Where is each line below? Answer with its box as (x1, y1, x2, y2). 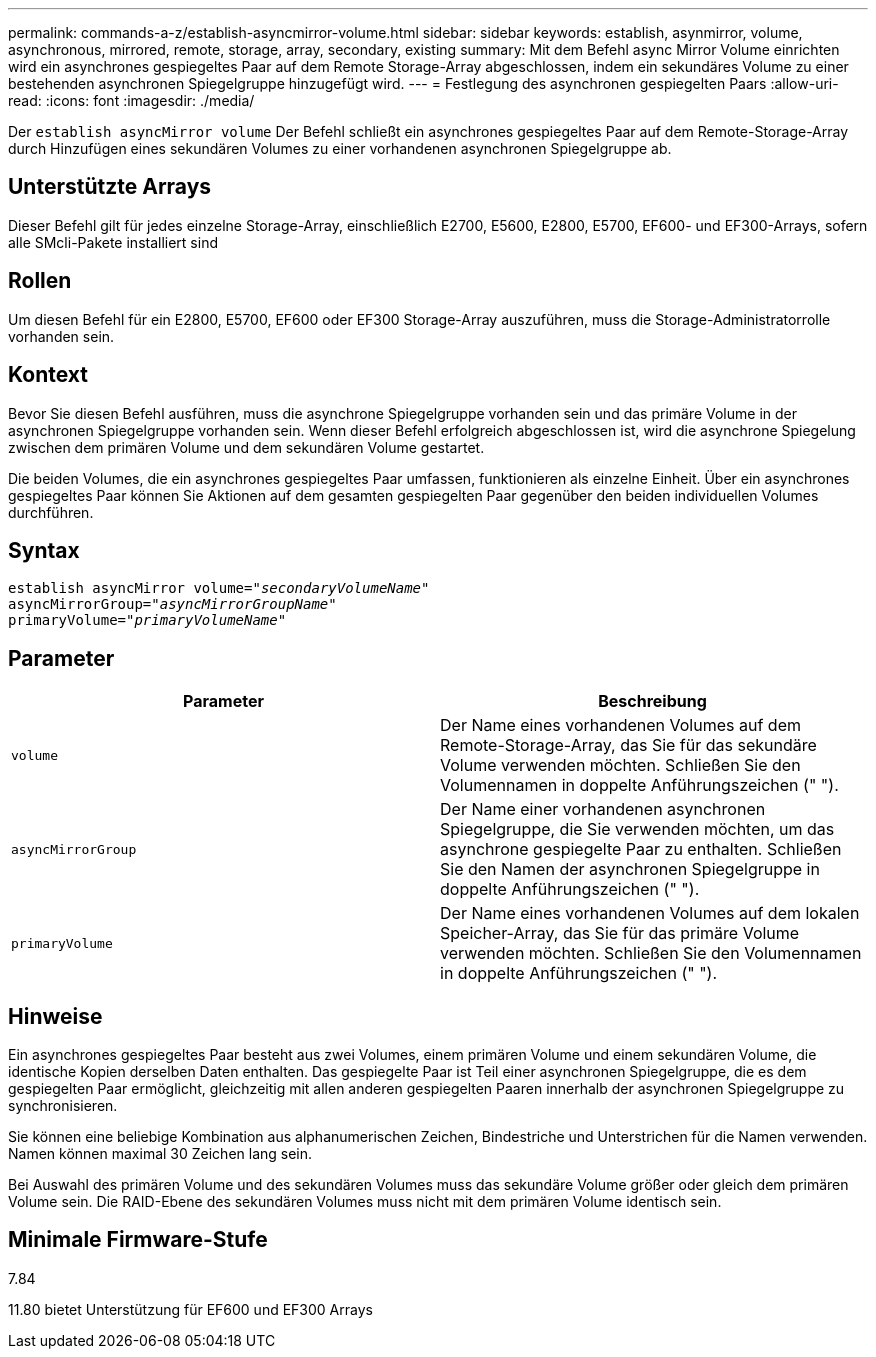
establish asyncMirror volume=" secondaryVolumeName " (8, 580, 430, 597)
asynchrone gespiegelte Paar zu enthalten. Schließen (440, 839, 842, 860)
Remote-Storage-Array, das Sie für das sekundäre (440, 735, 817, 756)
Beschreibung (598, 691, 707, 712)
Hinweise (8, 1003, 103, 1029)
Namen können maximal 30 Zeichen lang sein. (8, 1145, 313, 1163)
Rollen (8, 268, 72, 294)
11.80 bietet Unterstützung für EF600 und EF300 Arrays (8, 1300, 373, 1318)
